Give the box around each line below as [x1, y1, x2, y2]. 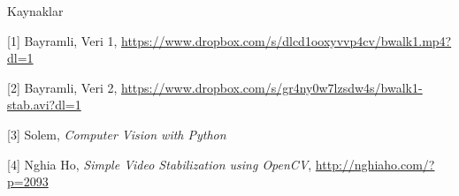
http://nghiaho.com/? [315, 155, 435, 173]
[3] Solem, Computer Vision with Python [7, 124, 226, 143]
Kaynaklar [7, 2, 64, 19]
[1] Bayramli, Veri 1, [7, 31, 118, 49]
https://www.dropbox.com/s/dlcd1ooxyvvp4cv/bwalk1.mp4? [121, 31, 452, 49]
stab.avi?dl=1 [7, 95, 81, 114]
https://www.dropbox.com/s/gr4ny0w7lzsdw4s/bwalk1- [121, 78, 423, 96]
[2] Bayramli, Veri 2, [7, 78, 118, 96]
